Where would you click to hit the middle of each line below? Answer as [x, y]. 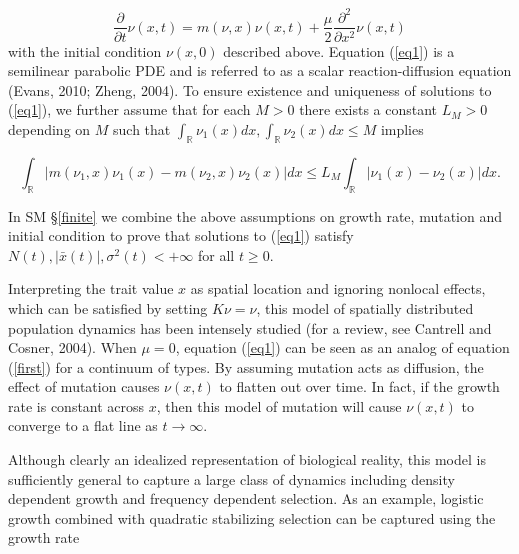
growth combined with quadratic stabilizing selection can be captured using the [252, 517]
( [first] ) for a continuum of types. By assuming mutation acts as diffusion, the [246, 366]
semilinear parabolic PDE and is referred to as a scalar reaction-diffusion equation [260, 70]
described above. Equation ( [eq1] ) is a [339, 50]
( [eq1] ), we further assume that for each [129, 109]
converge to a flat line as [83, 425]
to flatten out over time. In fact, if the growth [359, 386]
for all [216, 254]
